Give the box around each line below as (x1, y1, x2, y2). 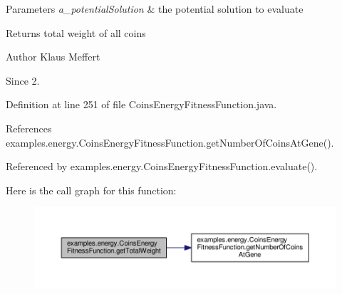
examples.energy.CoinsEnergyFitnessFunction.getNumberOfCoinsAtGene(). (6, 135, 334, 149)
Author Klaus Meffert (6, 49, 100, 64)
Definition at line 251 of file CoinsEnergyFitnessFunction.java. (6, 97, 277, 112)
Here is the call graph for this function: (6, 182, 177, 197)
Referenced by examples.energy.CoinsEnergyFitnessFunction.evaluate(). (6, 159, 318, 174)
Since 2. (6, 73, 40, 88)
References (6, 120, 52, 135)
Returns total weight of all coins (6, 25, 146, 40)
